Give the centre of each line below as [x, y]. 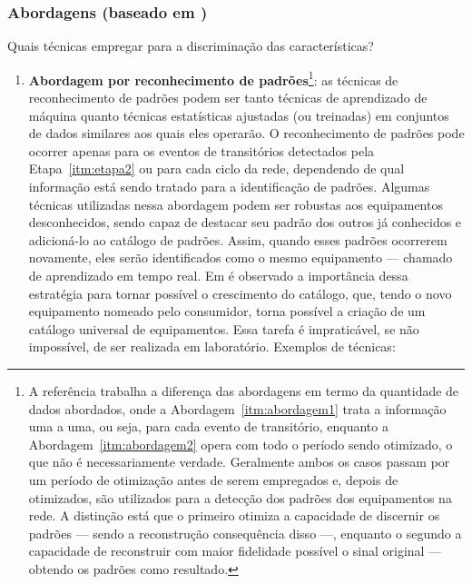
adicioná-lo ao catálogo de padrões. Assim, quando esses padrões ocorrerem [238, 239]
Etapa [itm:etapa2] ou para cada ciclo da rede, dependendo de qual [216, 168]
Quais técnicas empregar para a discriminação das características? [191, 46]
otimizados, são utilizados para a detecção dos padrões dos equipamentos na [240, 497]
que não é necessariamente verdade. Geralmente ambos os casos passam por [239, 462]
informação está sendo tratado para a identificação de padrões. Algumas [229, 187]
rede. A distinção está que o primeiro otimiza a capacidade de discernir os [234, 515]
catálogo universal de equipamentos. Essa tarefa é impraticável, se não [224, 328]
